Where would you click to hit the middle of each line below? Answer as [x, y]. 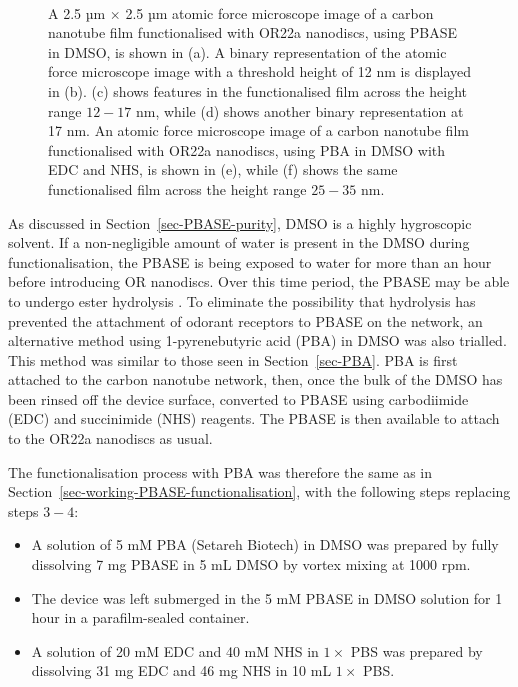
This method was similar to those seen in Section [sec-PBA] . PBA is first [233, 359]
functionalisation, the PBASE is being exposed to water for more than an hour [250, 261]
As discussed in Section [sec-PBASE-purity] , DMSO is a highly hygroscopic [240, 222]
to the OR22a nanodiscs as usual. [110, 438]
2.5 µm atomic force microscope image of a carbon [279, 12]
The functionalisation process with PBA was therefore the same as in [220, 471]
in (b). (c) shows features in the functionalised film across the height [257, 90]
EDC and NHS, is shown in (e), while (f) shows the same [223, 169]
